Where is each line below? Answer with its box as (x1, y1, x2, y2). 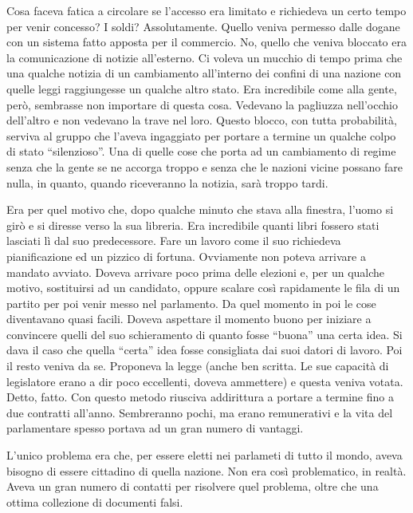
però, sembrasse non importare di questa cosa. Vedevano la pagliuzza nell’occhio (6, 96, 398, 112)
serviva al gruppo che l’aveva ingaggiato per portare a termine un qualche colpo (6, 127, 396, 144)
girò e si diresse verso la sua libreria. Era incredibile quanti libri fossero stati (6, 216, 380, 233)
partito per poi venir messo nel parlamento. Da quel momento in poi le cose (6, 294, 376, 311)
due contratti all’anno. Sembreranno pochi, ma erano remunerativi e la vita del (6, 404, 393, 420)
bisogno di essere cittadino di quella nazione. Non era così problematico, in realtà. (6, 462, 407, 479)
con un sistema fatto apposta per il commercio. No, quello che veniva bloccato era (6, 34, 407, 50)
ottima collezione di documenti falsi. (6, 493, 183, 510)
